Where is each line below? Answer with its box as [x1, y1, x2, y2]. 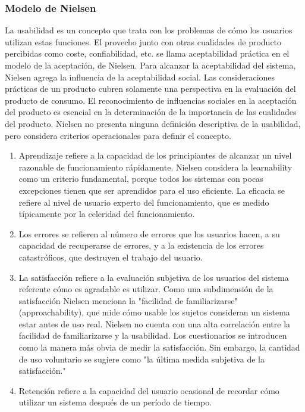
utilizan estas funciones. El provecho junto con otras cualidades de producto [5, 35, 282, 48]
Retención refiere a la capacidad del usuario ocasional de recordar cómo [18, 384, 279, 396]
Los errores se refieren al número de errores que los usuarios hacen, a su [18, 227, 280, 240]
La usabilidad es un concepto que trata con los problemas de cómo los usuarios [5, 24, 293, 36]
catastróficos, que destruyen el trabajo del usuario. [18, 250, 203, 263]
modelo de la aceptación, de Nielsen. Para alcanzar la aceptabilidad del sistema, [5, 59, 296, 71]
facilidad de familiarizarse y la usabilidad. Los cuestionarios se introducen [18, 329, 287, 342]
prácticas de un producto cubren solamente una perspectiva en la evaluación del [5, 82, 296, 95]
